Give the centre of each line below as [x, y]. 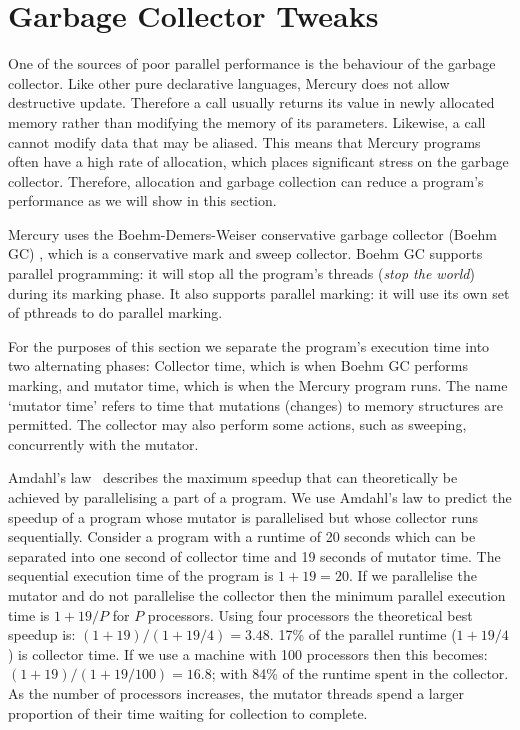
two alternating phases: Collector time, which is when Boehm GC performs [238, 365]
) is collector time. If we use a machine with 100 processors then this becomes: [248, 653]
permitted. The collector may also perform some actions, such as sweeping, [237, 424]
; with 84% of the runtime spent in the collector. [360, 673]
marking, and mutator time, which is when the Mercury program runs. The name [258, 385]
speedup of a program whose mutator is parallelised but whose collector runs [243, 516]
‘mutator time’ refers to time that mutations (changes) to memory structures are [255, 404]
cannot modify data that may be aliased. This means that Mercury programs [244, 141]
